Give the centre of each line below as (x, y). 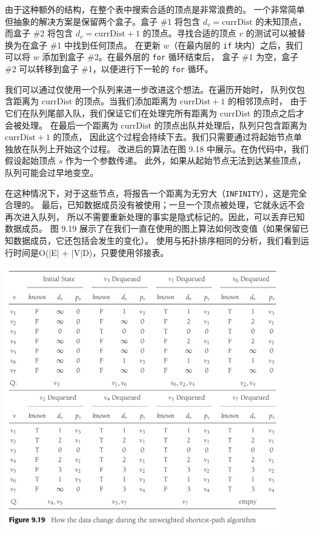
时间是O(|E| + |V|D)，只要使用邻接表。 (91, 252)
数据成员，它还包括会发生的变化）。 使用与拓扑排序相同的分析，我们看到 (157, 240)
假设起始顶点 (30, 160)
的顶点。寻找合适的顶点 (189, 33)
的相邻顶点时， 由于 (268, 101)
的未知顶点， (281, 21)
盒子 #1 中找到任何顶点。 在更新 (95, 45)
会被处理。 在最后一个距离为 (62, 125)
